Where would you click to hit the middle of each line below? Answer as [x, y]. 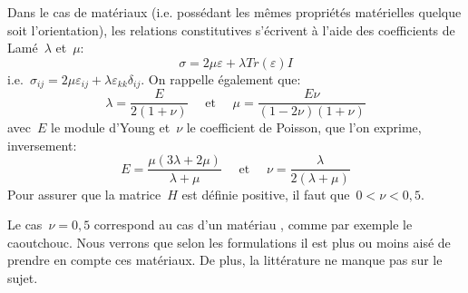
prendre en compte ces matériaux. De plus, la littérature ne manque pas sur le [225, 260]
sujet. [23, 277]
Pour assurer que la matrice [84, 194]
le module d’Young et [111, 127]
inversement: [42, 145]
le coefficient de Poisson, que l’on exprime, [304, 127]
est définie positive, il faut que [266, 194]
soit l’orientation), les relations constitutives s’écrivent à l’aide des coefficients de [231, 29]
